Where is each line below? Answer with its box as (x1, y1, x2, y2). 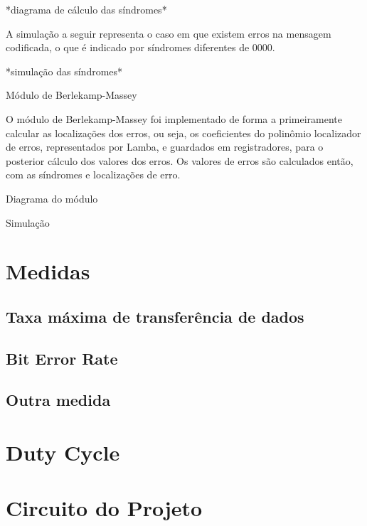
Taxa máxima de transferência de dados (6, 305, 304, 327)
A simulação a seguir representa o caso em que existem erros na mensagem (6, 26, 331, 41)
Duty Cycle (6, 438, 120, 467)
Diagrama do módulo (6, 190, 98, 205)
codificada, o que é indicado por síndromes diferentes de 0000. (6, 40, 275, 55)
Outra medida (6, 389, 111, 411)
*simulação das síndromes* (6, 63, 123, 78)
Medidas (6, 257, 90, 286)
